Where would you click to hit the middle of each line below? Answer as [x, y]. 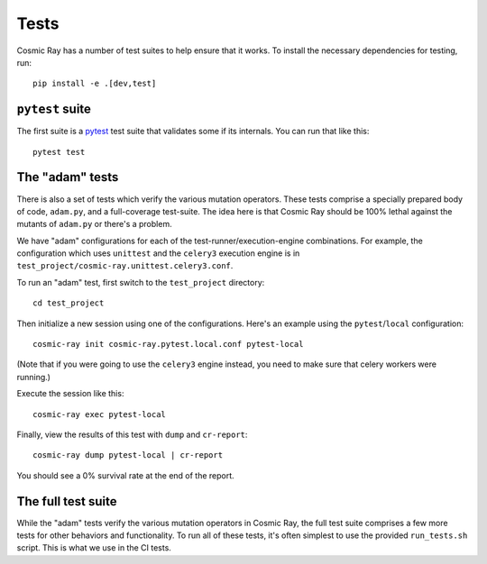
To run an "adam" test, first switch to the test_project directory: [141, 282]
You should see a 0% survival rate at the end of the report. [125, 475]
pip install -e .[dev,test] [95, 84]
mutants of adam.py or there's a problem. [94, 224]
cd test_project [69, 303]
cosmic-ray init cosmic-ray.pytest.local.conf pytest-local [168, 344]
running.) [34, 377]
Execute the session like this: [70, 394]
